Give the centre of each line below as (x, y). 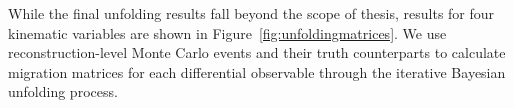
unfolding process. (63, 91)
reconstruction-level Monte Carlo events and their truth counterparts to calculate (257, 52)
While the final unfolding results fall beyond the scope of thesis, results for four (251, 13)
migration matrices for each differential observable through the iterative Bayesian (257, 71)
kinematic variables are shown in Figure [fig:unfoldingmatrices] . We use (227, 32)
